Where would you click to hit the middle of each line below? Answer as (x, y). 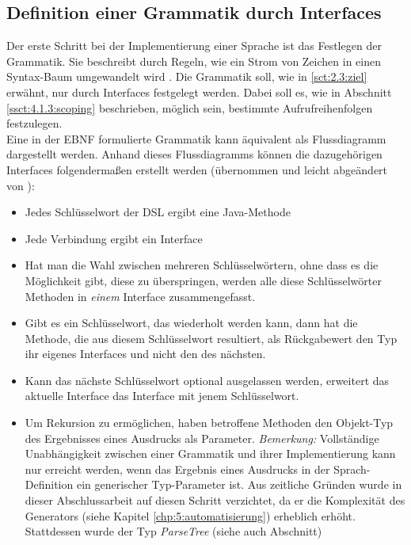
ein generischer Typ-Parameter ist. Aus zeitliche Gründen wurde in (239, 484)
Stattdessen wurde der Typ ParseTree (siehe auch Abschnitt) (173, 531)
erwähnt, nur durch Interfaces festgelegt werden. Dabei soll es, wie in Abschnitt (199, 91)
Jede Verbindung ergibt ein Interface (114, 238)
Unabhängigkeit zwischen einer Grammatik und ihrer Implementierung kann (210, 454)
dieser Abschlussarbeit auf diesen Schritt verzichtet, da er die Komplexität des (215, 500)
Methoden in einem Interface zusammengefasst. (140, 296)
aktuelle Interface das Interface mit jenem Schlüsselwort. (162, 396)
